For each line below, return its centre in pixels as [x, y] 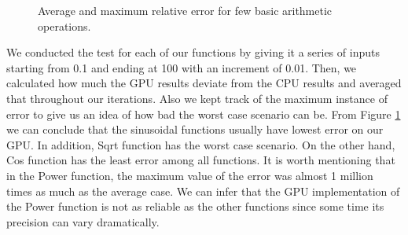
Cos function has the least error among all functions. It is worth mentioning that [201, 160]
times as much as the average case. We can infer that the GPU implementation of [203, 191]
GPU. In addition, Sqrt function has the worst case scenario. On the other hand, [201, 144]
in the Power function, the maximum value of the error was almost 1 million [190, 175]
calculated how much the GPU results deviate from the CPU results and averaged [204, 83]
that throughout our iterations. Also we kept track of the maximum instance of [197, 98]
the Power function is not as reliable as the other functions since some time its [195, 206]
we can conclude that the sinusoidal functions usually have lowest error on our [195, 129]
